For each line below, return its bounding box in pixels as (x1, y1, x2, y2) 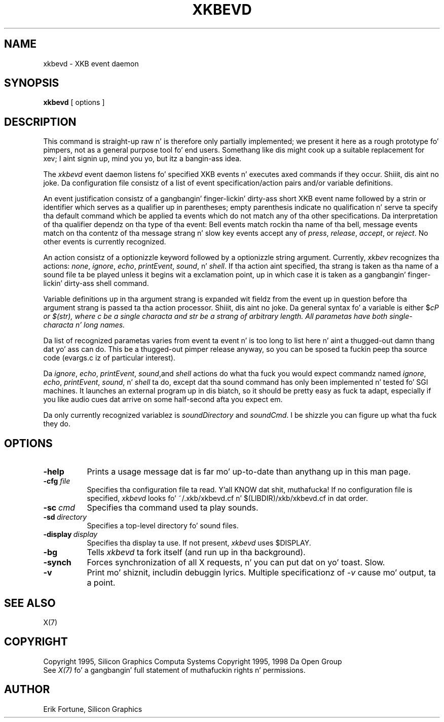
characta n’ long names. (43, 320, 125, 330)
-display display (43, 530, 98, 539)
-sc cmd (43, 502, 76, 513)
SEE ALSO (4, 596, 56, 609)
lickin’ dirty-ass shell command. (43, 279, 149, 288)
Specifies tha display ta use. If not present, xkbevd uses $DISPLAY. (87, 538, 311, 548)
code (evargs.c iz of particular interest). (43, 353, 175, 363)
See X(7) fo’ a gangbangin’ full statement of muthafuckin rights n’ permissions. (43, 665, 306, 674)
